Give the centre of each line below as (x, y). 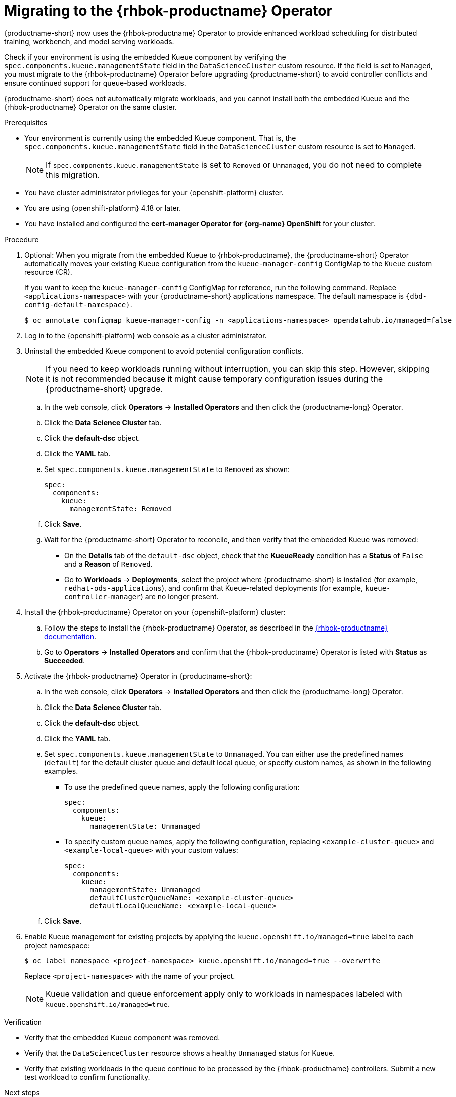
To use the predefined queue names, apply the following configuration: (182, 787)
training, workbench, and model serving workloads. (89, 41)
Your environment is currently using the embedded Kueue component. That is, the (160, 138)
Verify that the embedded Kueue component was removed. (122, 1037)
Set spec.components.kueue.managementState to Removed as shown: (167, 469)
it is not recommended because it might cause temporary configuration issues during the (214, 379)
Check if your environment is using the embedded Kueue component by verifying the (145, 57)
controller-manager (103, 597)
